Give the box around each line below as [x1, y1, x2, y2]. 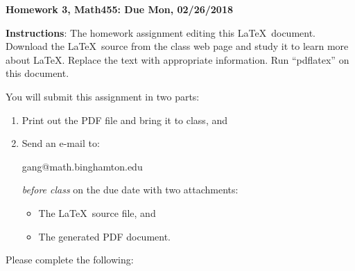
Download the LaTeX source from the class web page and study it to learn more [6, 39, 349, 53]
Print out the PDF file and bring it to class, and [21, 112, 228, 127]
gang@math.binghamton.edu [21, 159, 143, 173]
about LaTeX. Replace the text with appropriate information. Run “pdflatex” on [6, 52, 349, 67]
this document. [6, 66, 69, 80]
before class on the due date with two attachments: [21, 182, 239, 197]
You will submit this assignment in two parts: [6, 89, 200, 103]
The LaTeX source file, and [38, 205, 156, 220]
